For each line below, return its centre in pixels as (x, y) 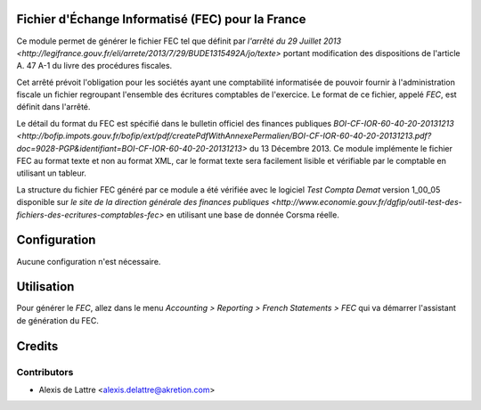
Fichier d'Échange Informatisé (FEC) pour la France (161, 19)
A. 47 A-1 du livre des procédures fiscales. (94, 66)
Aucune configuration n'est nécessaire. (89, 261)
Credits (37, 346)
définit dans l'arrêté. (53, 107)
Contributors (45, 372)
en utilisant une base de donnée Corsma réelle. (253, 215)
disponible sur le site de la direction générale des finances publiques (143, 202)
